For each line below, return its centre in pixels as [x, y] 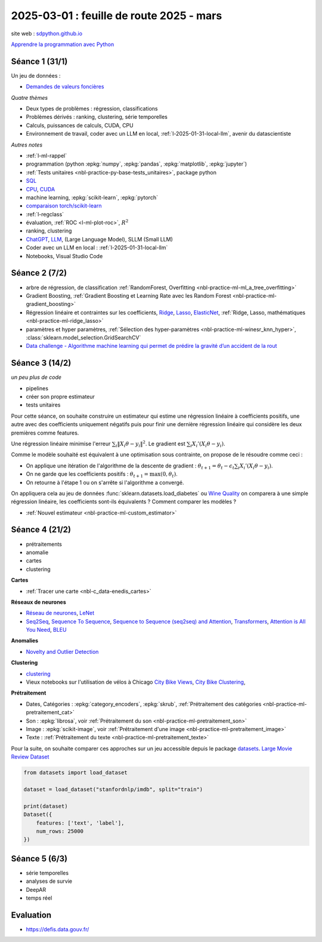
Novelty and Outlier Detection [62, 652]
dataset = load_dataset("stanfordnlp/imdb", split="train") [113, 789]
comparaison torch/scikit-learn [64, 206]
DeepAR [36, 889]
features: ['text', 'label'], [80, 823]
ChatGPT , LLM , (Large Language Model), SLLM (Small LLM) [99, 239]
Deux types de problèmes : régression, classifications [92, 109]
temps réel [39, 898]
